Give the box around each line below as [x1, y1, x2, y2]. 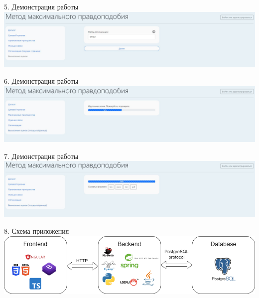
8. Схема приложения [4, 226, 69, 236]
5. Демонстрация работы [4, 1, 79, 11]
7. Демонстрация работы [4, 150, 79, 161]
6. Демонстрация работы [4, 76, 79, 86]
